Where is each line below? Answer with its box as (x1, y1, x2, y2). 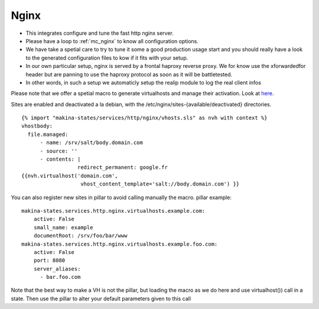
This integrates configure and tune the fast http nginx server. (25, 30, 174, 37)
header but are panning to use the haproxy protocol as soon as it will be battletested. (25, 71, 233, 78)
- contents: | (40, 156, 81, 162)
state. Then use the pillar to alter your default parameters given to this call (11, 295, 191, 302)
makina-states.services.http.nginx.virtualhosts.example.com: (21, 207, 206, 214)
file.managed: (27, 131, 69, 138)
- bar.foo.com (40, 274, 81, 281)
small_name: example (33, 224, 93, 230)
